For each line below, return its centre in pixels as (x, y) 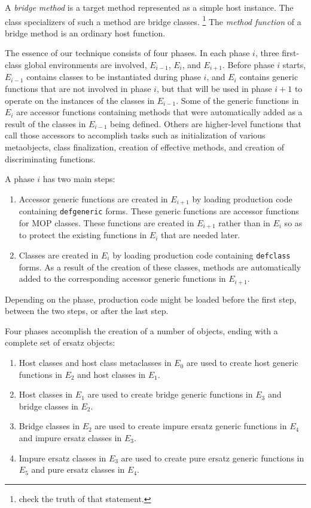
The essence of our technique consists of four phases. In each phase (127, 53)
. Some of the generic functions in (237, 100)
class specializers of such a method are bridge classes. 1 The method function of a (153, 20)
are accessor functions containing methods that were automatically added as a (159, 112)
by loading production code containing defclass (202, 255)
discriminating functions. (50, 158)
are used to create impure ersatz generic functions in (191, 426)
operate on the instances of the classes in (80, 100)
